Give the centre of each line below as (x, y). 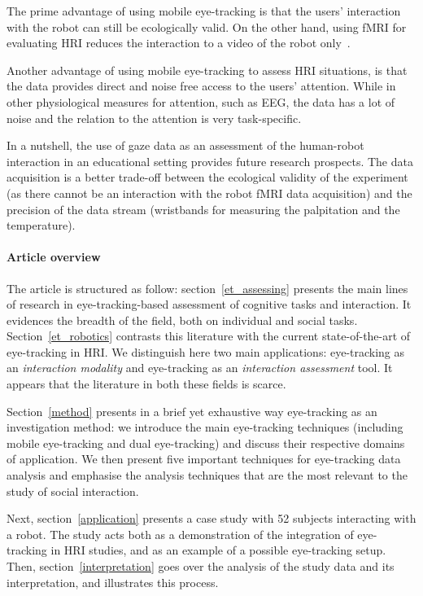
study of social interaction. (73, 491)
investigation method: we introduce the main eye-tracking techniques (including (205, 427)
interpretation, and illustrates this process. (113, 582)
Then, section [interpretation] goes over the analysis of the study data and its (201, 566)
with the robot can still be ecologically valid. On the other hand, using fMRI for (207, 26)
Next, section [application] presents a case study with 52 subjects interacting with (211, 518)
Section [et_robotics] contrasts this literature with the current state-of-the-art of (209, 336)
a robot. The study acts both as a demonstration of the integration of (180, 534)
